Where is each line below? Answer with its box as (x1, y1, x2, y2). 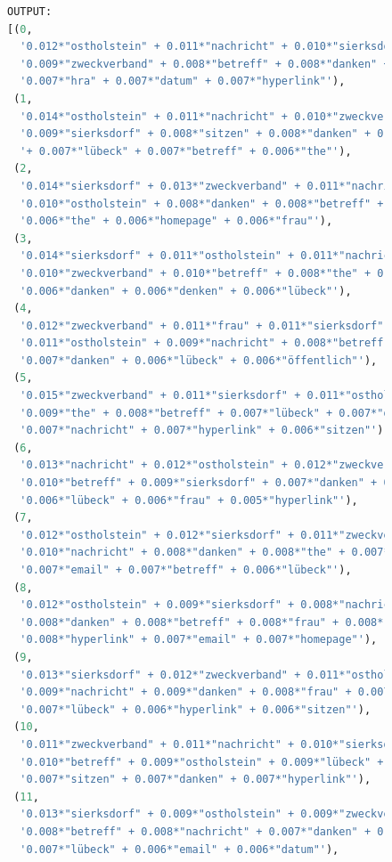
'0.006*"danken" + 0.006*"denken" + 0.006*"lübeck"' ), (20, 284, 352, 297)
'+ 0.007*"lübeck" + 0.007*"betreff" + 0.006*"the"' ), (20, 144, 352, 158)
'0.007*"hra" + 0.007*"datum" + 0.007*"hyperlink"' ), (20, 75, 346, 88)
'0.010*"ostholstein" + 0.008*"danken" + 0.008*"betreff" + (20, 197, 384, 210)
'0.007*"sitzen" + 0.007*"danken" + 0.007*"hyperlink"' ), (20, 773, 372, 786)
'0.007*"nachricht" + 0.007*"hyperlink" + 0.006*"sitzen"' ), (20, 424, 390, 437)
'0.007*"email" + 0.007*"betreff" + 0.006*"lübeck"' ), (20, 564, 352, 576)
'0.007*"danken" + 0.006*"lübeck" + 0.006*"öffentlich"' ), (20, 354, 378, 367)
